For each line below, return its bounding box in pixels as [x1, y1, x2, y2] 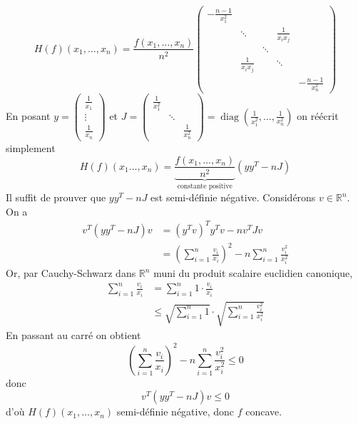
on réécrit [297, 108, 339, 123]
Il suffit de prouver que [6, 190, 106, 204]
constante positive [177, 183, 232, 191]
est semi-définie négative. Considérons [150, 190, 316, 204]
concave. [245, 404, 282, 419]
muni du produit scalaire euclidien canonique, [153, 266, 353, 281]
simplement [6, 140, 56, 155]
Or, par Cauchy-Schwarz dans [6, 266, 136, 281]
